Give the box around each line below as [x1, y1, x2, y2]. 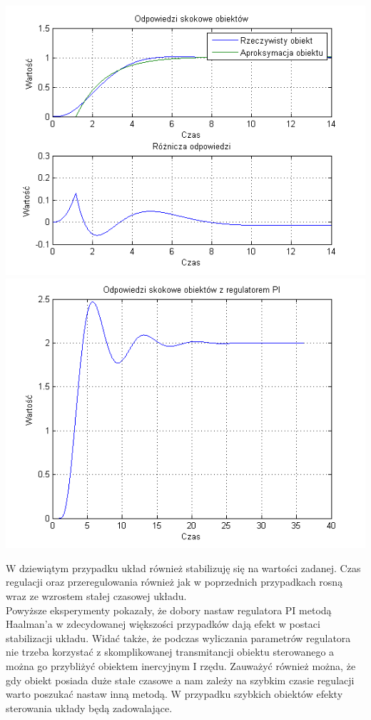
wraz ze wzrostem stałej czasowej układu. [6, 589, 187, 603]
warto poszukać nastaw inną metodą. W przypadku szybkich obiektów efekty [6, 686, 343, 701]
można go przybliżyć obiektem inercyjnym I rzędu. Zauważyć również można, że [6, 658, 356, 673]
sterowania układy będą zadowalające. [6, 700, 173, 715]
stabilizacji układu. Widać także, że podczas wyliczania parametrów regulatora [6, 630, 351, 645]
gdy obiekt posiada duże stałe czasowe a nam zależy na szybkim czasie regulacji [6, 672, 355, 687]
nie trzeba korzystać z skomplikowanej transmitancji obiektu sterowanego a [6, 644, 335, 659]
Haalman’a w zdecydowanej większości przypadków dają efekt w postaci [6, 616, 320, 631]
